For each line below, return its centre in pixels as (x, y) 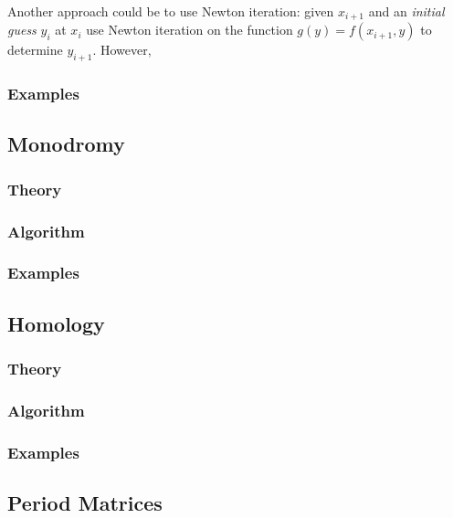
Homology (56, 323)
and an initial (406, 11)
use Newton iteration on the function (190, 30)
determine (35, 50)
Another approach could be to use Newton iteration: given (171, 11)
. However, (122, 50)
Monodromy (66, 144)
